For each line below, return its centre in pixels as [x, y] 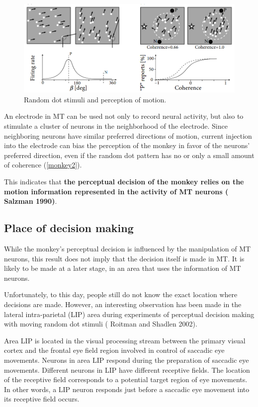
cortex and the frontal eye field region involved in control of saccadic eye [114, 350]
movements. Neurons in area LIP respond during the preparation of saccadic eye [127, 360]
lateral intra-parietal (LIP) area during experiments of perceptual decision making [129, 314]
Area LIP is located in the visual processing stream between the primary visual [125, 340]
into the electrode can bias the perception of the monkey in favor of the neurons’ [127, 145]
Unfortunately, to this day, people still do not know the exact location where [121, 294]
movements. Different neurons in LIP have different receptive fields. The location [127, 369]
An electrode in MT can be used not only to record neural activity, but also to [124, 116]
